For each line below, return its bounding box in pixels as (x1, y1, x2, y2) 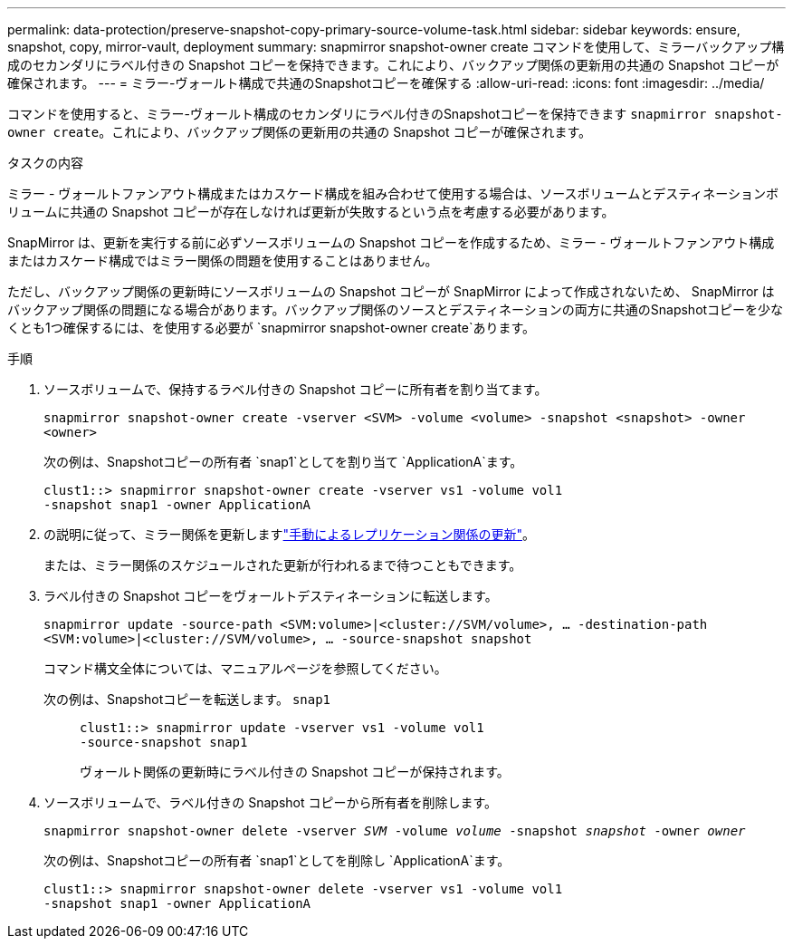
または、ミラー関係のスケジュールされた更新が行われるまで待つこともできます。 (43, 557, 522, 573)
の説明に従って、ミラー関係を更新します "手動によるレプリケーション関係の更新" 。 (43, 526, 535, 542)
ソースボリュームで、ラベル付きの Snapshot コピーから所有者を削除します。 (43, 795, 498, 810)
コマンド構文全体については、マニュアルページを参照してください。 (43, 661, 447, 676)
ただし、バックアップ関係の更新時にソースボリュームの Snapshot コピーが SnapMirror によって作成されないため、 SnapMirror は (7, 284, 775, 299)
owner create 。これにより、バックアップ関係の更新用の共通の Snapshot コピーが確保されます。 (7, 124, 592, 140)
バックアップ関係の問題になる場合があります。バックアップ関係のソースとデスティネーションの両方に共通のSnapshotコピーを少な (7, 302, 784, 317)
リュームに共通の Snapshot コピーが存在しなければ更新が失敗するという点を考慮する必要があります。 (7, 204, 615, 219)
